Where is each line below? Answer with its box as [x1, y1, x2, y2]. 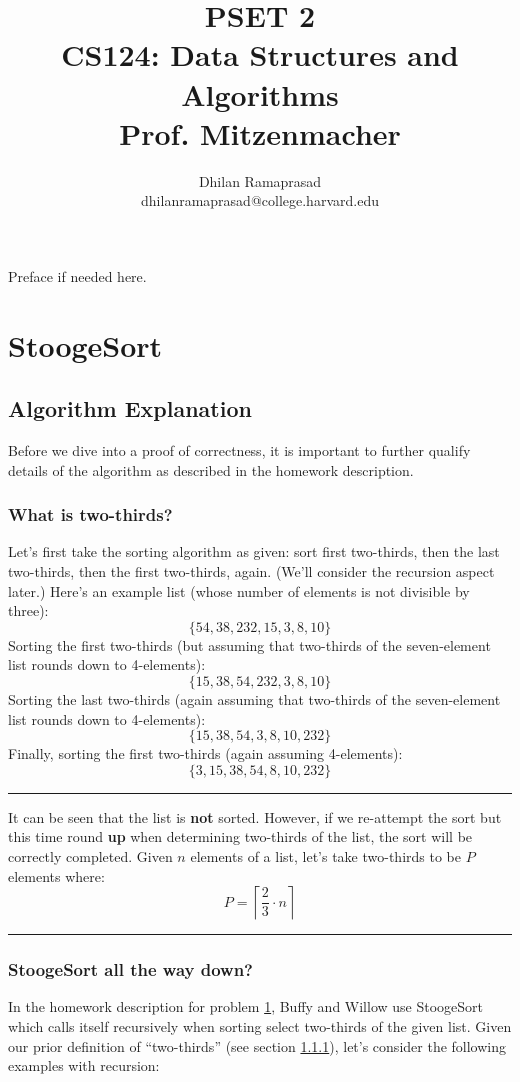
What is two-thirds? [8, 502, 173, 527]
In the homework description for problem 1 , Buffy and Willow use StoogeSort [8, 996, 484, 1017]
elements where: [8, 865, 105, 886]
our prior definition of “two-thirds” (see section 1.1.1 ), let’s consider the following [8, 1035, 506, 1056]
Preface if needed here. [8, 265, 147, 286]
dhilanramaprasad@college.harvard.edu [141, 190, 379, 211]
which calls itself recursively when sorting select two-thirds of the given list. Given [8, 1015, 512, 1036]
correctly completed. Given [8, 845, 173, 866]
